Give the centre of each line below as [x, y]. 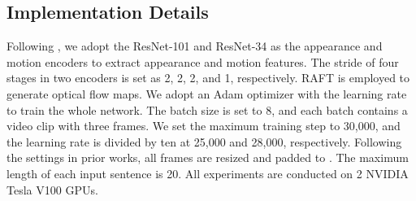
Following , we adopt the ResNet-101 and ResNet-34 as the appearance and [195, 46]
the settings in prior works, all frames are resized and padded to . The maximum [208, 157]
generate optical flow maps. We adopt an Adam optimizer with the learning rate [207, 93]
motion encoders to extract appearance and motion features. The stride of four [203, 61]
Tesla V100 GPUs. [52, 189]
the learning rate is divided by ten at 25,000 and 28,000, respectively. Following [204, 141]
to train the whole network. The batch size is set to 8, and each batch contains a [207, 109]
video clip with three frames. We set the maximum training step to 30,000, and [204, 126]
